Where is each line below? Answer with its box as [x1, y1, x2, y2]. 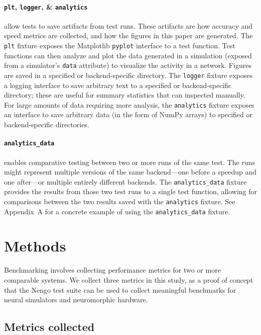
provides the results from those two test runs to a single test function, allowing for [4, 186, 257, 197]
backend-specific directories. [4, 119, 89, 130]
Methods [4, 235, 66, 256]
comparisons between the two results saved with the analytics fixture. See [4, 196, 235, 206]
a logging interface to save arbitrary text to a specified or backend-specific [4, 79, 232, 90]
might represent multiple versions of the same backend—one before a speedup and [4, 166, 256, 177]
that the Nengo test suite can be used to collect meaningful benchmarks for [4, 284, 236, 295]
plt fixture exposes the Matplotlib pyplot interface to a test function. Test [4, 40, 235, 51]
